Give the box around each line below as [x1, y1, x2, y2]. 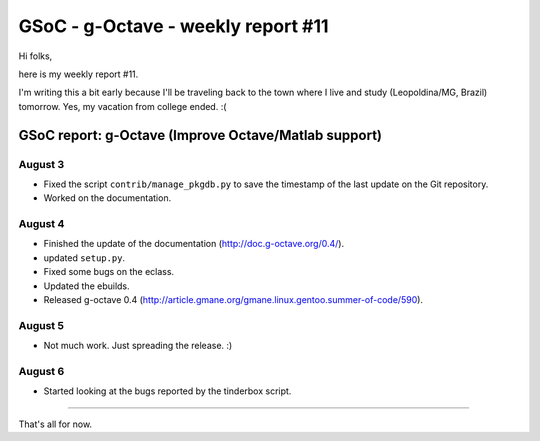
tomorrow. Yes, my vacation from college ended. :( [18, 100, 227, 112]
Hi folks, [18, 50, 53, 62]
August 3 [18, 157, 65, 171]
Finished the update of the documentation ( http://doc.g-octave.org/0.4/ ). [43, 238, 345, 250]
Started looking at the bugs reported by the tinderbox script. [43, 385, 292, 397]
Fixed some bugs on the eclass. [43, 266, 175, 278]
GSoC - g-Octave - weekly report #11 [18, 15, 329, 37]
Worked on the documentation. [43, 192, 172, 204]
